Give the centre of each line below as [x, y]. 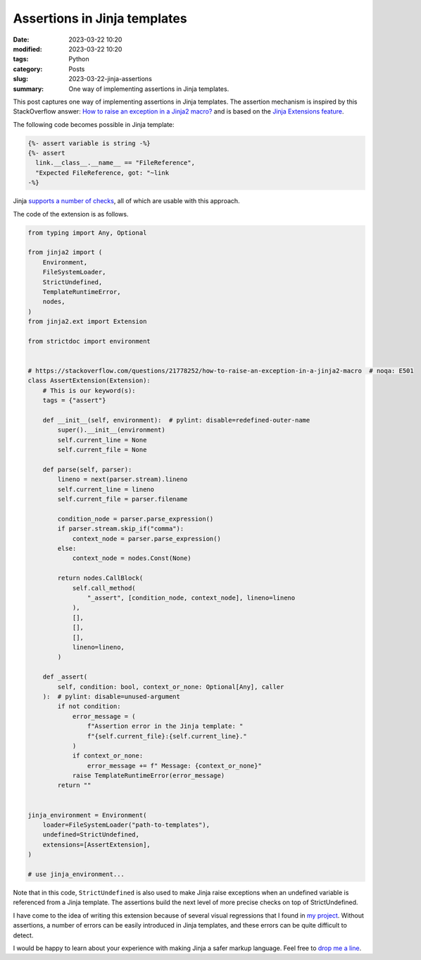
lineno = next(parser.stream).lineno [122, 479]
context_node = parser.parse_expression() [146, 539]
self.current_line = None [102, 440]
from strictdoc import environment [89, 341]
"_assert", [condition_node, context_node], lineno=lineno [191, 598]
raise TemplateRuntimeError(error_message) [149, 776]
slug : [20, 79]
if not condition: [89, 706]
